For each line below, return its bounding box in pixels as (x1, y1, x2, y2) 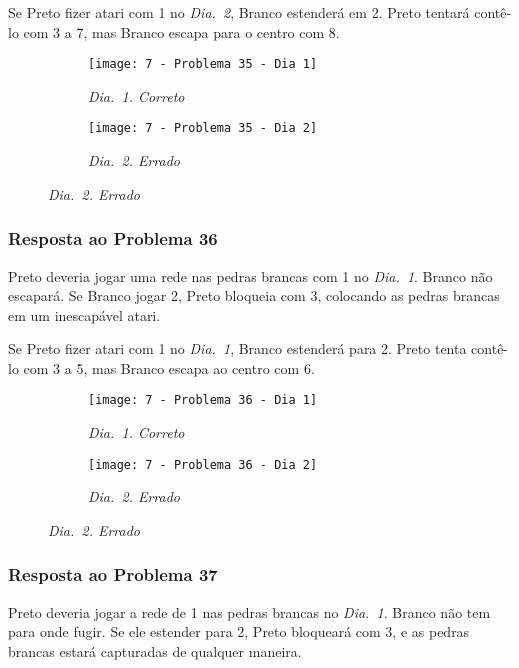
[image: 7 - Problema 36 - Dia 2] (88, 457, 318, 472)
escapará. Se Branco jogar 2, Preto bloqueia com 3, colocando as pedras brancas (8, 285, 500, 306)
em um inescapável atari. (8, 304, 161, 325)
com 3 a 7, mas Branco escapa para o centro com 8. (23, 21, 340, 42)
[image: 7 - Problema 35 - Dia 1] (88, 57, 318, 72)
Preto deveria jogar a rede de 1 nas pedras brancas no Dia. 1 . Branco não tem (8, 601, 491, 622)
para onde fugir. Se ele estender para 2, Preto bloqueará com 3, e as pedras (8, 621, 470, 642)
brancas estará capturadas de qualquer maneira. (8, 640, 302, 661)
